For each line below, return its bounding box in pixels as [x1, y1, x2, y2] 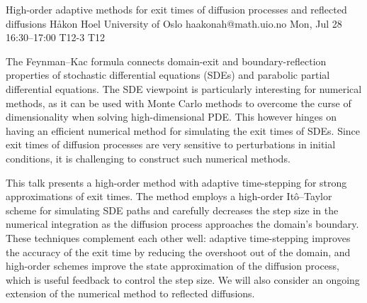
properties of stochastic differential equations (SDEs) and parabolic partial [6, 67, 330, 82]
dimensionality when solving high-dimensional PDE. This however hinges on [6, 109, 337, 124]
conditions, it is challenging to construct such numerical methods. [6, 150, 290, 165]
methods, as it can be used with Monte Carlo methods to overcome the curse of [6, 95, 351, 110]
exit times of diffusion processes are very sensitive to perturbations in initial [6, 137, 336, 152]
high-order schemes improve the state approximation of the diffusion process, [6, 258, 339, 273]
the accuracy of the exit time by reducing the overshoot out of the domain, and [6, 244, 351, 259]
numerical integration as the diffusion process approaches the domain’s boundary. [6, 216, 359, 231]
